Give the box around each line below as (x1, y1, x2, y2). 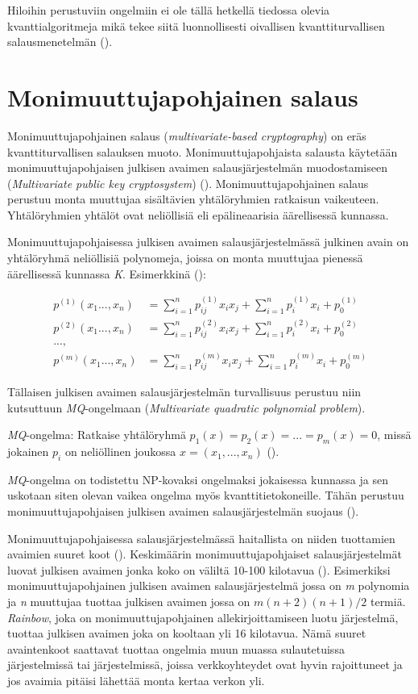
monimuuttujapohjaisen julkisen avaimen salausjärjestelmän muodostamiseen (7, 159, 387, 176)
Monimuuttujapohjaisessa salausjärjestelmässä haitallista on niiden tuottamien (7, 529, 395, 546)
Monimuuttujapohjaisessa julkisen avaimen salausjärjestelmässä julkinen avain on (7, 233, 409, 250)
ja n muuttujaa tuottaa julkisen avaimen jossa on (7, 593, 250, 610)
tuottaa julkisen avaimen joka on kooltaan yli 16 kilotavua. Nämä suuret (7, 625, 366, 642)
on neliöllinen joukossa (64, 443, 176, 460)
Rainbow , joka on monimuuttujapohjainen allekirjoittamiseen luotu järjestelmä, (7, 608, 399, 625)
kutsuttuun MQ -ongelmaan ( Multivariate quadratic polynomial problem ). (7, 399, 366, 416)
